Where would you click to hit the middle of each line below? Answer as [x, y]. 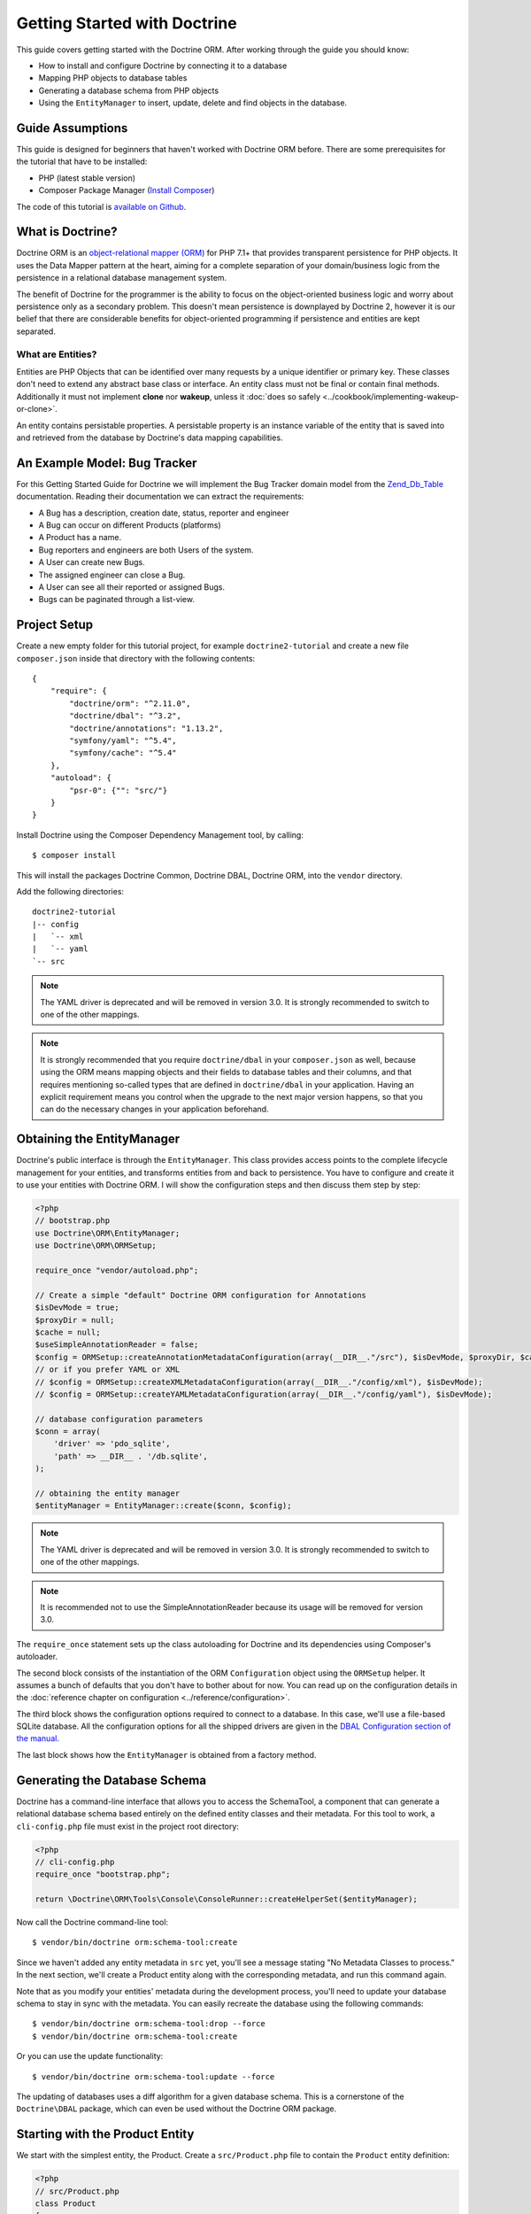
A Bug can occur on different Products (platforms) [130, 525]
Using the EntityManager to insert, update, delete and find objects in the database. [193, 103]
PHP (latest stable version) [87, 178]
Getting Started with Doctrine [127, 23]
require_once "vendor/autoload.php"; [117, 1270]
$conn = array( [68, 1432]
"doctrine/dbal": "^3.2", [125, 716]
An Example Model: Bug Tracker [107, 463]
